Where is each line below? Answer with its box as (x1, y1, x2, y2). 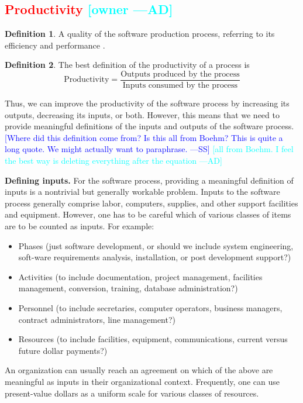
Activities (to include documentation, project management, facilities (18, 270, 263, 283)
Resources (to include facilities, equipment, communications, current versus (18, 333, 288, 345)
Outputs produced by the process (120, 70, 240, 78)
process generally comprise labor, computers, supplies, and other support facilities (5, 197, 298, 209)
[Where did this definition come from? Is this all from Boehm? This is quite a (5, 131, 283, 143)
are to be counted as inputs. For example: (5, 219, 154, 232)
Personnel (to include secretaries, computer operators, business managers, (18, 301, 283, 314)
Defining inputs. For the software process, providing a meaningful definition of (5, 174, 294, 186)
